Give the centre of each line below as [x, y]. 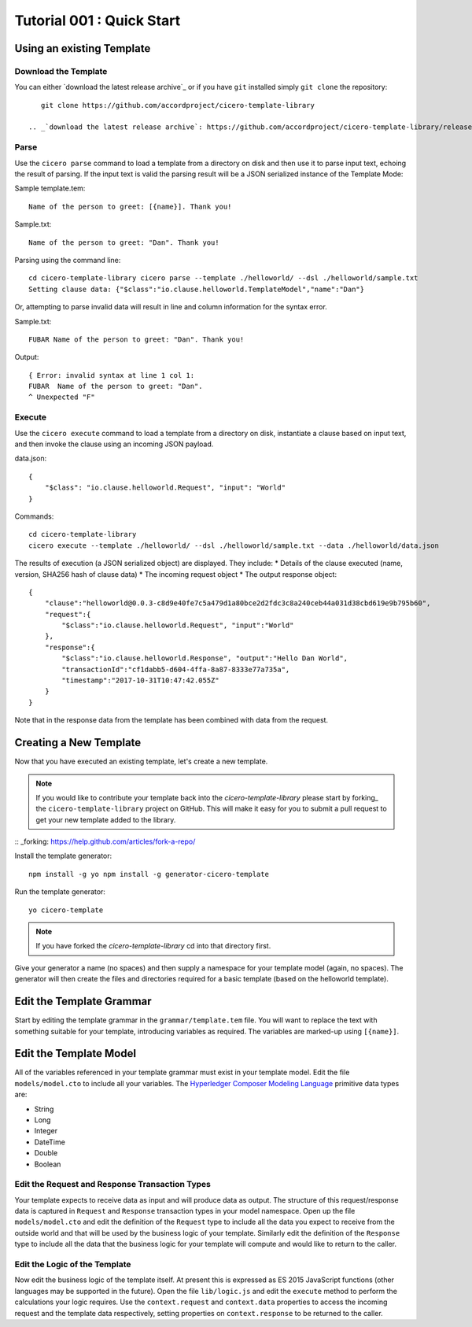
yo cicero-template [66, 910]
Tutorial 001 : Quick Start [98, 20]
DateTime [50, 1142]
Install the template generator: [63, 856]
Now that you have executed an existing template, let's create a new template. [141, 761]
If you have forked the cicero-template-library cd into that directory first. [153, 946]
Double [46, 1153]
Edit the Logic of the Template [73, 1264]
